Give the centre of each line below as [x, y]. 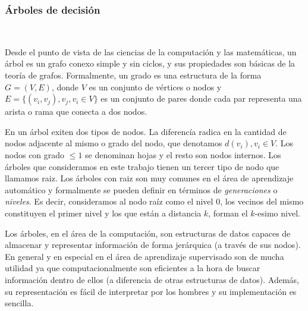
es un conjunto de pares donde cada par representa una [201, 98]
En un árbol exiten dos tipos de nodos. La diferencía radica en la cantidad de [146, 131]
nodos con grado [35, 154]
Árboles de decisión [53, 9]
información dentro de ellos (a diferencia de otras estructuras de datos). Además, [152, 279]
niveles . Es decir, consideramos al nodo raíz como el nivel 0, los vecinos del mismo [154, 201]
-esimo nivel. [277, 213]
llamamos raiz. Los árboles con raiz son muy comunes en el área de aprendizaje [149, 178]
